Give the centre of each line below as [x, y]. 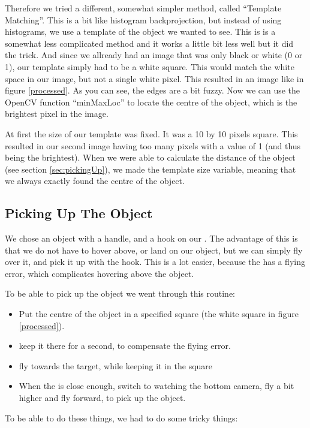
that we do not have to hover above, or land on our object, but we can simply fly [154, 250]
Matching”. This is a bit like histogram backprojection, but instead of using [143, 19]
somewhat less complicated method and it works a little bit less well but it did [149, 43]
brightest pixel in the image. [57, 114]
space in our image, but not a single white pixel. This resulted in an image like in [154, 78]
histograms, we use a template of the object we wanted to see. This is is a [140, 31]
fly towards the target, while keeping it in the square [116, 365]
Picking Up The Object [79, 213]
